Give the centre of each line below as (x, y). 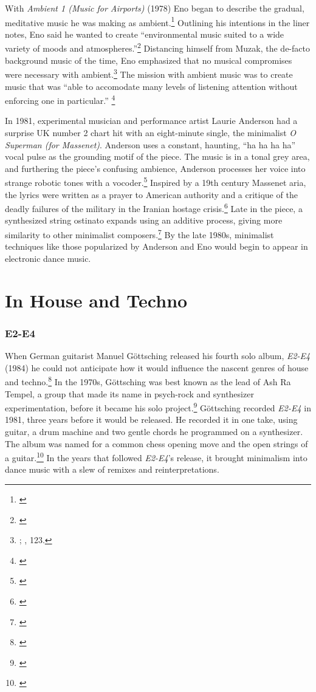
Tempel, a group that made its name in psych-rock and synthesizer (129, 393)
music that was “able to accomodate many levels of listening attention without (151, 86)
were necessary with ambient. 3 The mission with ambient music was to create (149, 73)
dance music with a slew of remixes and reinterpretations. (112, 469)
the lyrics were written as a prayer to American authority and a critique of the (151, 194)
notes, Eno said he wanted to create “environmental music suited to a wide (145, 34)
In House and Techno (96, 300)
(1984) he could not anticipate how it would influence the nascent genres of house (157, 367)
